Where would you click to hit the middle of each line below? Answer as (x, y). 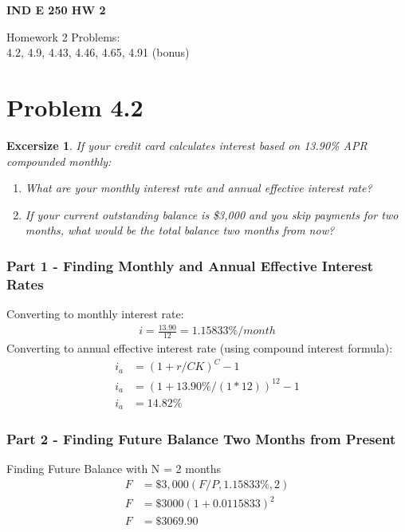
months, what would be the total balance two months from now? (180, 230)
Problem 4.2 (75, 106)
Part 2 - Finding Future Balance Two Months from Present (201, 439)
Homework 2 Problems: (63, 36)
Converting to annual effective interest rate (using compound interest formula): (200, 347)
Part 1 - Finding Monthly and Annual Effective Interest (190, 265)
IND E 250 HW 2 (56, 10)
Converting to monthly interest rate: (95, 314)
